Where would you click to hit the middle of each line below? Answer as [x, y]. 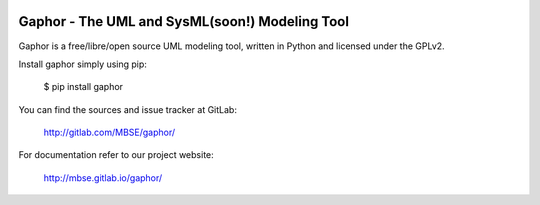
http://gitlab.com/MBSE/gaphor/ [109, 132]
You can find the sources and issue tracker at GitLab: [127, 109]
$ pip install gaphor [83, 87]
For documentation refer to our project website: [116, 155]
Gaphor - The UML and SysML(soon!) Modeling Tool [184, 21]
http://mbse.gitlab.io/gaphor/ [103, 177]
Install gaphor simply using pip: [82, 64]
